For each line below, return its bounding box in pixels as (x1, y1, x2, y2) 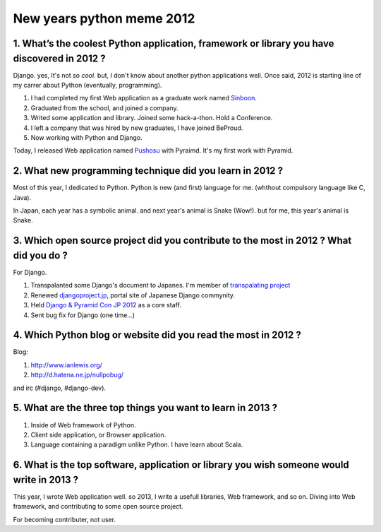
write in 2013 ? (13, 473, 79, 485)
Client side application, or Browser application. (30, 430, 167, 439)
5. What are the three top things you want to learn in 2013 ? (13, 402, 278, 414)
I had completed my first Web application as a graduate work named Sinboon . (30, 94, 258, 102)
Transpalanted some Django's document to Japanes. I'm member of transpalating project (30, 281, 291, 290)
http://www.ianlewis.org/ (30, 360, 102, 369)
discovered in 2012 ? (13, 52, 106, 64)
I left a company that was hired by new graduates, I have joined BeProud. (30, 124, 243, 132)
